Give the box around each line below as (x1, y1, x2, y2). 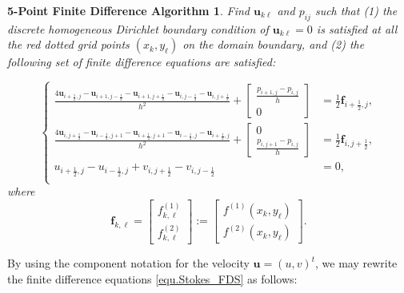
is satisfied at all (316, 20, 398, 37)
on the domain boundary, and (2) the (182, 36, 365, 53)
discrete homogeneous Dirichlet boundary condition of (7, 20, 269, 37)
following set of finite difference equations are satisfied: (7, 53, 276, 70)
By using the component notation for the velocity (7, 255, 250, 271)
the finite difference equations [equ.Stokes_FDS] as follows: (7, 270, 298, 287)
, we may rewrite (315, 255, 398, 271)
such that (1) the (314, 2, 398, 18)
